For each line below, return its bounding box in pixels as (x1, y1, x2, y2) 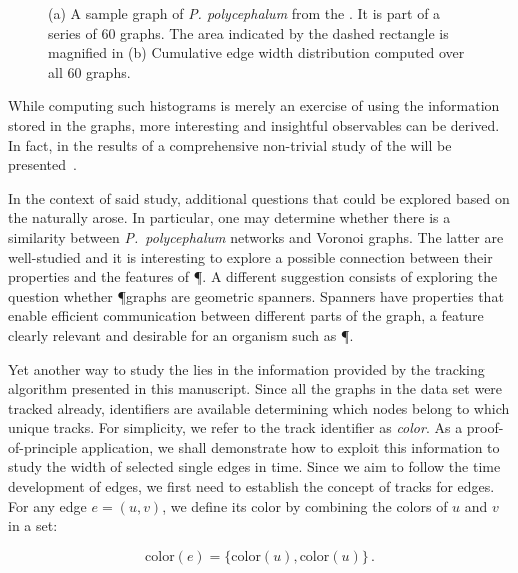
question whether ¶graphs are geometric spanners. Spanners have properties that (8, 285, 504, 306)
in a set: (8, 515, 58, 536)
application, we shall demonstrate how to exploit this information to (81, 436, 500, 457)
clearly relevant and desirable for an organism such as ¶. (8, 324, 354, 345)
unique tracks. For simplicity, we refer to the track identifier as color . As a (8, 417, 463, 438)
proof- (466, 417, 504, 438)
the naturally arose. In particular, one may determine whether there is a (8, 207, 451, 228)
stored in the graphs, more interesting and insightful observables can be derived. (8, 114, 500, 135)
